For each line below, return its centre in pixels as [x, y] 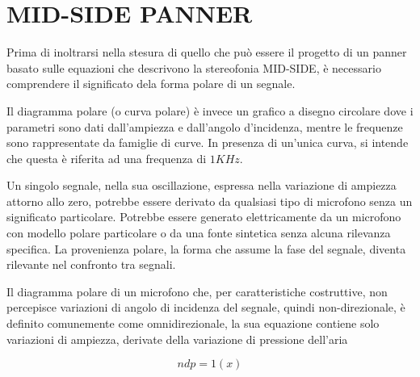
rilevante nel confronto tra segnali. [91, 264]
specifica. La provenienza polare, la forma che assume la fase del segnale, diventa [206, 248]
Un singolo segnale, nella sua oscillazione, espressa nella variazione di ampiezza [202, 185]
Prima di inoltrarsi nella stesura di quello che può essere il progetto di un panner [207, 52]
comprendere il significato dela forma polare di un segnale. [151, 84]
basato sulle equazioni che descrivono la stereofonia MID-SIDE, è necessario [194, 67]
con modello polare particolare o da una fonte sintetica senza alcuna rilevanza [199, 233]
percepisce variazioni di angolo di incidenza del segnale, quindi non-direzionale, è [206, 307]
